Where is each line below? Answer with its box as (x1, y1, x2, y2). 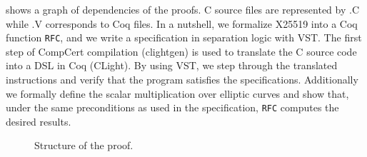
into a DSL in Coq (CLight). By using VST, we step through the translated (6, 58, 338, 73)
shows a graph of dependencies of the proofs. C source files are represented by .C (6, 2, 360, 16)
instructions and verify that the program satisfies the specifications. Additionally (6, 72, 358, 87)
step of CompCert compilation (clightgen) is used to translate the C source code (6, 44, 357, 59)
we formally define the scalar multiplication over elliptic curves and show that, (6, 86, 349, 101)
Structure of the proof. (34, 138, 134, 153)
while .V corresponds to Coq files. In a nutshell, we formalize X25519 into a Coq (6, 16, 358, 31)
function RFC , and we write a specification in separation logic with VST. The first (6, 30, 362, 45)
